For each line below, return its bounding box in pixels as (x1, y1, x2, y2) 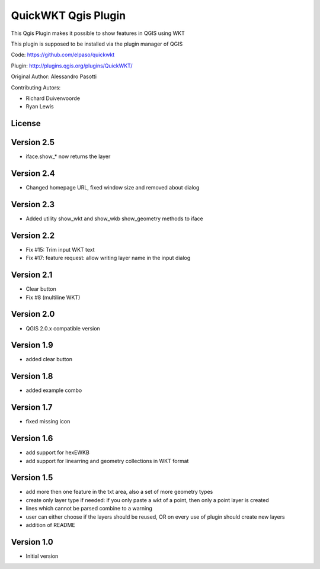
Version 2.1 (11, 270, 53, 280)
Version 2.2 (11, 230, 55, 240)
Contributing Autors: (11, 83, 61, 91)
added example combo (25, 387, 82, 394)
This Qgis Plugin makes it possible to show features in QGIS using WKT (11, 30, 185, 37)
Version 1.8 (11, 371, 53, 381)
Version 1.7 (11, 403, 53, 413)
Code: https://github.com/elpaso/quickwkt (11, 51, 115, 59)
